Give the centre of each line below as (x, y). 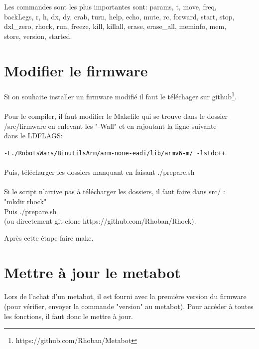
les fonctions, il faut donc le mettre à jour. (68, 316)
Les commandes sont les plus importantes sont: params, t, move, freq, (110, 6)
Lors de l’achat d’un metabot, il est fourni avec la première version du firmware (125, 296)
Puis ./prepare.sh (30, 211)
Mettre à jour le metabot (92, 272)
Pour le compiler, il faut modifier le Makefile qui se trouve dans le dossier (116, 116)
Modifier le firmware (76, 70)
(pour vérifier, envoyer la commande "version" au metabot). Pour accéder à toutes (129, 306)
